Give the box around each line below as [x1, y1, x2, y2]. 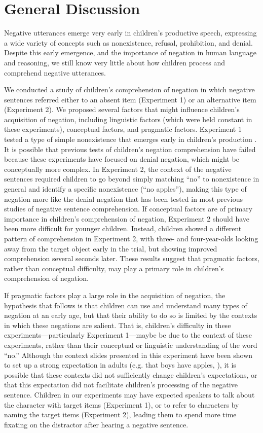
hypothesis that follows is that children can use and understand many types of [4, 300, 247, 310]
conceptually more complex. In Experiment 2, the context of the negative [4, 163, 232, 174]
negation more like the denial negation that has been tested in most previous [4, 193, 243, 204]
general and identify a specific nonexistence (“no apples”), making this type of [4, 184, 247, 194]
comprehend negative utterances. [4, 67, 106, 78]
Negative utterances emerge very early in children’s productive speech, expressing [4, 27, 257, 38]
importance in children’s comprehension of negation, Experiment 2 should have [4, 213, 250, 224]
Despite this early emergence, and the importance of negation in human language [4, 47, 256, 58]
